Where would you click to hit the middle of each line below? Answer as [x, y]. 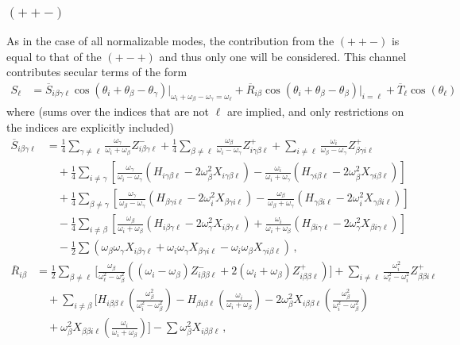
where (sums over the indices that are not [108, 111]
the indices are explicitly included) [90, 127]
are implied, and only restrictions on [315, 111]
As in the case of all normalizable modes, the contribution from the [170, 41]
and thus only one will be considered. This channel [283, 56]
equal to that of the [54, 56]
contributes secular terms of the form [97, 72]
